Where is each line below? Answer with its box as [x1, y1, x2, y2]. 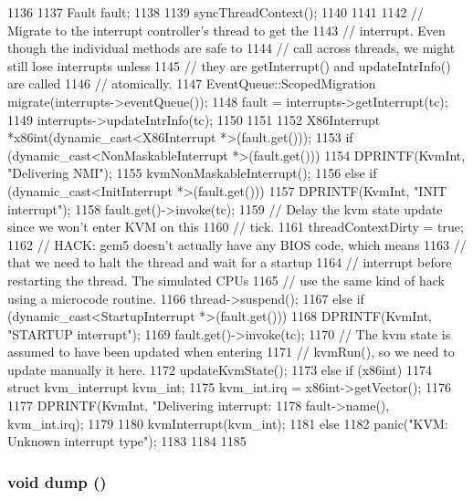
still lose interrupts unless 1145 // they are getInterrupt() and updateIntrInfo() [7, 56, 451, 75]
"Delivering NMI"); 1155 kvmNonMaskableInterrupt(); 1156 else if [7, 163, 377, 182]
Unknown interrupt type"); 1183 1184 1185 [7, 431, 247, 451]
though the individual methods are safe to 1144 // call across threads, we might [7, 38, 456, 57]
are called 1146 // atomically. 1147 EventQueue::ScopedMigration [7, 74, 376, 93]
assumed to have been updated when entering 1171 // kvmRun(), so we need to [7, 342, 455, 361]
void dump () [7, 470, 107, 493]
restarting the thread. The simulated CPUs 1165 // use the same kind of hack [7, 270, 445, 289]
